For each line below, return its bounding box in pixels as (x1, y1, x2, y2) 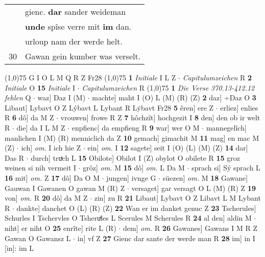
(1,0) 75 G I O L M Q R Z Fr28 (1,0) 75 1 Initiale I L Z (5, 72, 176, 82)
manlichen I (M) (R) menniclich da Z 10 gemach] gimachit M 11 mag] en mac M (5, 132, 259, 143)
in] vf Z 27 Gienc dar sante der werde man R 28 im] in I (77, 232, 255, 243)
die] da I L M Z (16, 122, 65, 133)
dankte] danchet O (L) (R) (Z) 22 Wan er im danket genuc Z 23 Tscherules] (16, 202, 256, 213)
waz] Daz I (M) (37, 92, 86, 103)
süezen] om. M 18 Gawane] (162, 172, 248, 183)
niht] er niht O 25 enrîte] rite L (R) (5, 222, 116, 233)
